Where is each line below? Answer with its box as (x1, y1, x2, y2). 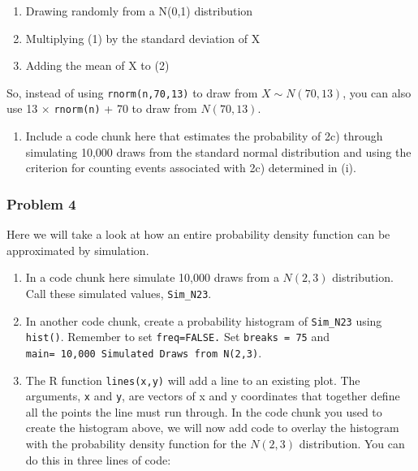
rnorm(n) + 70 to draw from (54, 100, 197, 117)
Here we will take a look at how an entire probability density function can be (6, 226, 390, 243)
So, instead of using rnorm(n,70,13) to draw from (6, 84, 258, 101)
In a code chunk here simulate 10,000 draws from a (25, 269, 279, 286)
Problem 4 (6, 193, 76, 214)
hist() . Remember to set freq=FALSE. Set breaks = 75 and (25, 328, 330, 345)
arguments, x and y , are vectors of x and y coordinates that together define (25, 387, 400, 404)
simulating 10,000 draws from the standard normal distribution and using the (25, 143, 412, 160)
